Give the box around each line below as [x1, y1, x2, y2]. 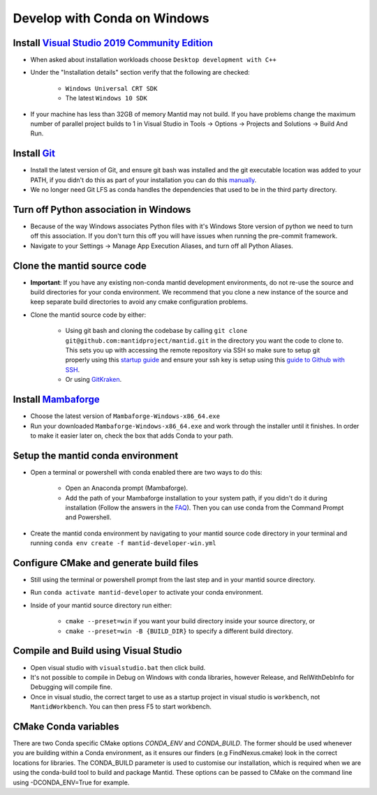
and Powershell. [65, 513, 112, 521]
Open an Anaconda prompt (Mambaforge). [65, 484, 188, 492]
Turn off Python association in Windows [13, 203, 191, 216]
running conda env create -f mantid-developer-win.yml [30, 539, 216, 547]
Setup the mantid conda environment [13, 449, 179, 461]
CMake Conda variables [13, 720, 119, 732]
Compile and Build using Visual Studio [13, 645, 182, 657]
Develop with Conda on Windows [13, 10, 209, 26]
